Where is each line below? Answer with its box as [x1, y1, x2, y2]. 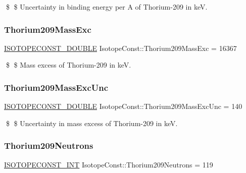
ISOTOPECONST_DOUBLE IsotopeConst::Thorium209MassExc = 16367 [4, 42, 237, 53]
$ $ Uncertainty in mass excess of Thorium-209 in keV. [6, 118, 178, 128]
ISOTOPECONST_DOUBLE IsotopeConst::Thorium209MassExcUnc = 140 [4, 101, 242, 111]
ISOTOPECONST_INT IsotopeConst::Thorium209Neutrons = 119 [4, 159, 213, 169]
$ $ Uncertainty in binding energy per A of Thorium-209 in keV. [6, 2, 208, 12]
